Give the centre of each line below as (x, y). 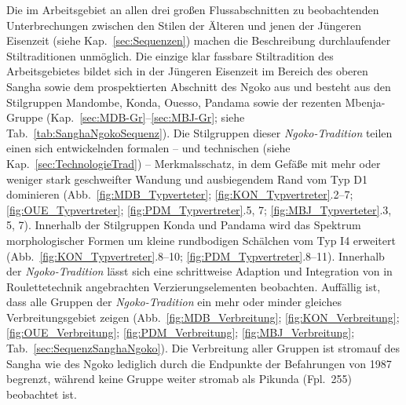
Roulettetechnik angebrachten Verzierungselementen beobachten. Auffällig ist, (194, 286)
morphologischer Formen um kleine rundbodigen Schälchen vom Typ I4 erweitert (201, 240)
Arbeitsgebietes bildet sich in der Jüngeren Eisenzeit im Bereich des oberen (187, 71)
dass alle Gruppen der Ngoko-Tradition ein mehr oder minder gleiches (174, 302)
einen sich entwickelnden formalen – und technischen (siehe (148, 148)
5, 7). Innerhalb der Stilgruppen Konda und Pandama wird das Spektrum (184, 225)
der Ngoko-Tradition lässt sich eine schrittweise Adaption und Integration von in (199, 271)
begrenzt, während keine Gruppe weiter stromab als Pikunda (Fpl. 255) (179, 379)
